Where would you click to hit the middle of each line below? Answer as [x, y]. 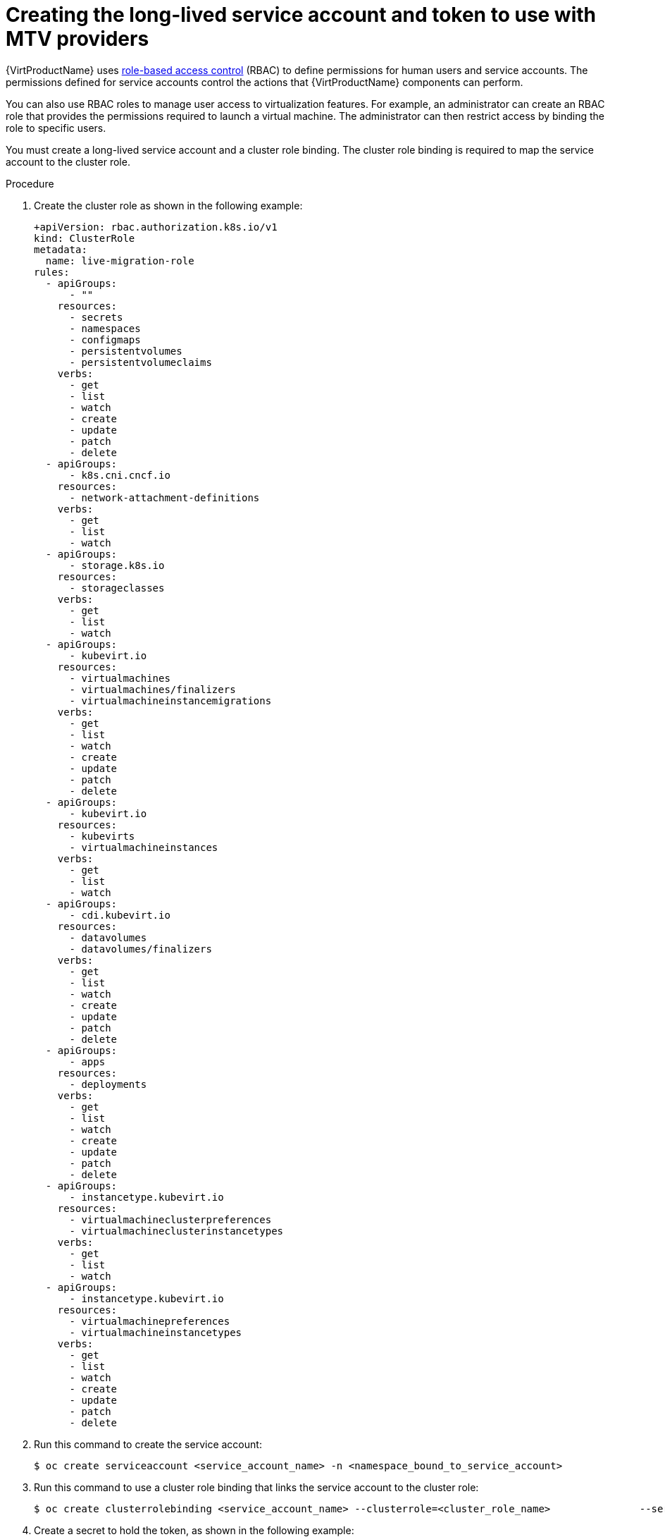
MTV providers [77, 39]
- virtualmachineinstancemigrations [170, 700]
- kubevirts [102, 836]
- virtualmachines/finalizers [153, 689]
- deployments [108, 1084]
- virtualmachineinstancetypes [156, 1332]
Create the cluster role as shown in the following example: [168, 205]
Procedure [30, 183]
